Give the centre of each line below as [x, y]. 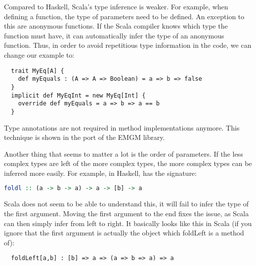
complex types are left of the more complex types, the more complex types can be [128, 163]
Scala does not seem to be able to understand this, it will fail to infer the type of [127, 204]
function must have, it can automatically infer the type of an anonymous [114, 35]
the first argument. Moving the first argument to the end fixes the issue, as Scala [127, 213]
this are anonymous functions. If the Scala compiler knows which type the [116, 26]
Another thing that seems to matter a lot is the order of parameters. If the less [124, 153]
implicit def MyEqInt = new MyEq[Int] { [78, 95]
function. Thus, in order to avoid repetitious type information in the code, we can [128, 45]
